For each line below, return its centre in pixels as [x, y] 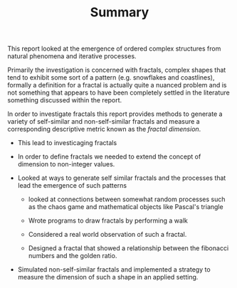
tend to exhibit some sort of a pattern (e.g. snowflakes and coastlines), [111, 78]
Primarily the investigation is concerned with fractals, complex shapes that [117, 70]
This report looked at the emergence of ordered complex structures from [114, 49]
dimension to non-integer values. [66, 164]
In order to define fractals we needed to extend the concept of [109, 156]
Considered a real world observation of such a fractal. [107, 235]
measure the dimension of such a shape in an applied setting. [108, 277]
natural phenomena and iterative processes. [72, 56]
